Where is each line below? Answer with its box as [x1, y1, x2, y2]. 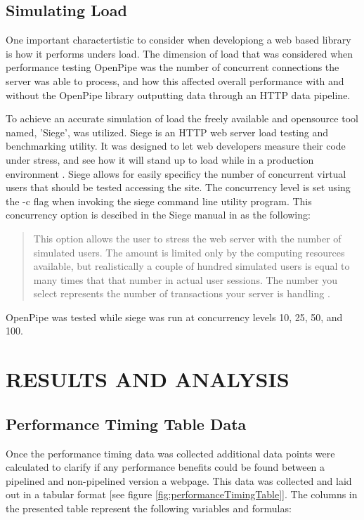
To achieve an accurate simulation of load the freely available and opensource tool [6, 111, 358, 126]
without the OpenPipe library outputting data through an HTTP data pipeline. [6, 87, 351, 102]
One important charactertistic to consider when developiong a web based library [6, 32, 351, 47]
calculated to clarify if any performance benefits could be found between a [6, 460, 325, 474]
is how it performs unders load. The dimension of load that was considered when [6, 46, 353, 60]
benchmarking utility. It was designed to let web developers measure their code [6, 138, 346, 153]
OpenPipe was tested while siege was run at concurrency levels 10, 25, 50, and [6, 309, 343, 324]
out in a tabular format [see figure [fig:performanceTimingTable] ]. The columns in [6, 487, 358, 502]
